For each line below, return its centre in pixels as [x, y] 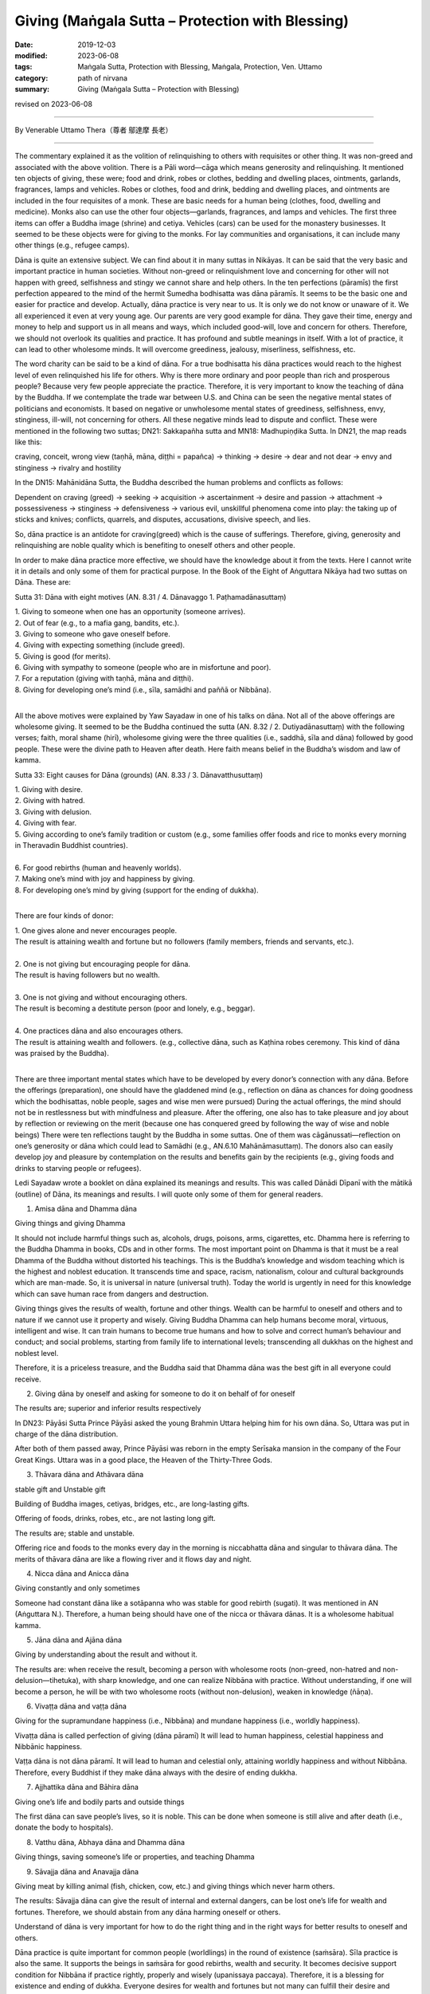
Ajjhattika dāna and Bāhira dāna [87, 1787]
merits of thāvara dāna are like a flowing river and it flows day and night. [133, 1559]
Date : [24, 45]
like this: [28, 442]
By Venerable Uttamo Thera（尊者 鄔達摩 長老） [94, 130]
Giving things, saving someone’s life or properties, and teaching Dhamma [135, 1857]
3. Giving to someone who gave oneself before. [92, 633]
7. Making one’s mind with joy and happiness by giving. [105, 879]
